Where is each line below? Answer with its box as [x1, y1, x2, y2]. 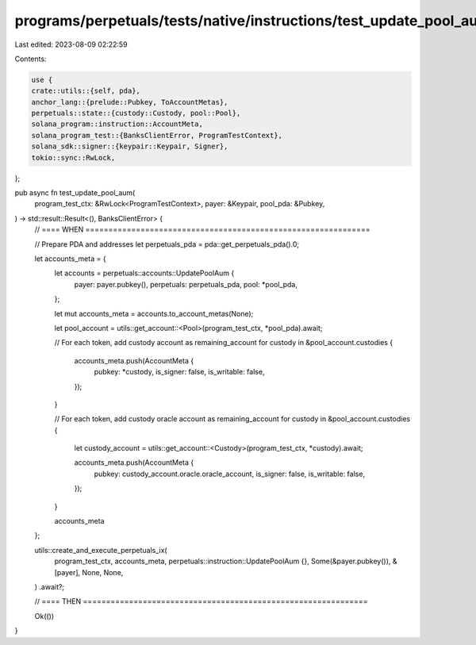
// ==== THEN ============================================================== [34, 597, 368, 606]
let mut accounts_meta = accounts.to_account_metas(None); [54, 309, 254, 318]
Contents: [14, 54, 47, 63]
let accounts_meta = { [34, 254, 106, 263]
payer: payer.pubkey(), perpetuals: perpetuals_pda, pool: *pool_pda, [74, 279, 297, 289]
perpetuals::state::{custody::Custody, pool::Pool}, [31, 109, 241, 118]
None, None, [82, 567, 124, 577]
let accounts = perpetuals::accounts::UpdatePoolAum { [54, 268, 235, 278]
